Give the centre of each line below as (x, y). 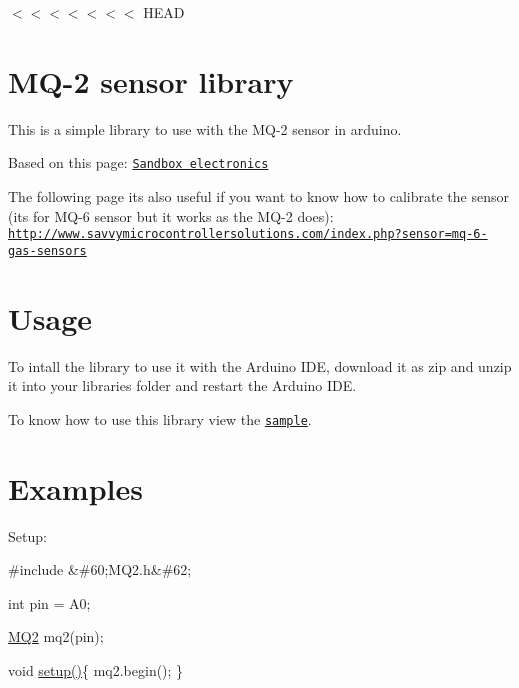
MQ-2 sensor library (151, 80)
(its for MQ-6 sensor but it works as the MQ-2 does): (171, 215)
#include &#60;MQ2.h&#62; (100, 569)
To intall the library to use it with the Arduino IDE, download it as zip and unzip (260, 365)
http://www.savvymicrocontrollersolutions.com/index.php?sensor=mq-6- (248, 234)
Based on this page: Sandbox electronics (138, 162)
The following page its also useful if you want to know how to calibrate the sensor (258, 195)
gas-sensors (47, 250)
